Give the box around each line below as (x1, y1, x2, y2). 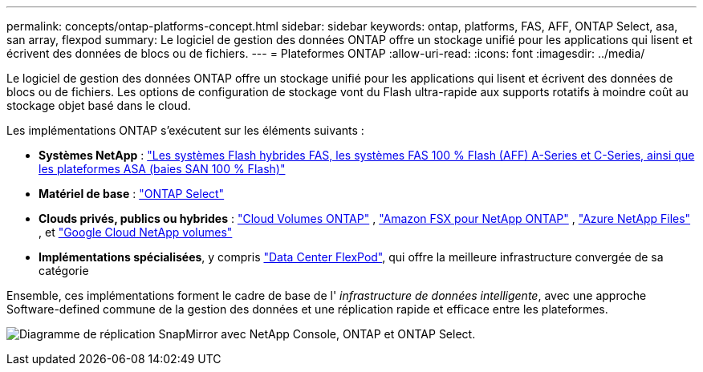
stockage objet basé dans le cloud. (6, 99, 191, 112)
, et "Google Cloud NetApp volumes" (39, 225, 233, 239)
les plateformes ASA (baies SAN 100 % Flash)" (39, 162, 286, 176)
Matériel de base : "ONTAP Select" (39, 187, 225, 200)
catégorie (39, 264, 89, 277)
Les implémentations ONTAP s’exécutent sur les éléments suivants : (6, 123, 364, 137)
